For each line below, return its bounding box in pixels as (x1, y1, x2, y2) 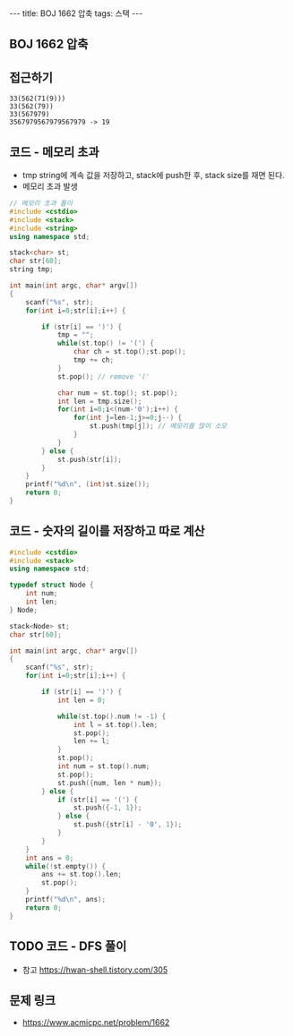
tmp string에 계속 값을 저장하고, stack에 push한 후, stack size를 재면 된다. (22, 170, 285, 181)
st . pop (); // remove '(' (56, 372, 151, 381)
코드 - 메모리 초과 (9, 144, 99, 159)
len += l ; (73, 737, 110, 746)
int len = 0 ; (56, 696, 106, 705)
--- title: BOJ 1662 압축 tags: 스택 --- (9, 8, 143, 19)
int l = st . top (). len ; (73, 720, 159, 729)
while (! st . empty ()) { (25, 861, 106, 870)
